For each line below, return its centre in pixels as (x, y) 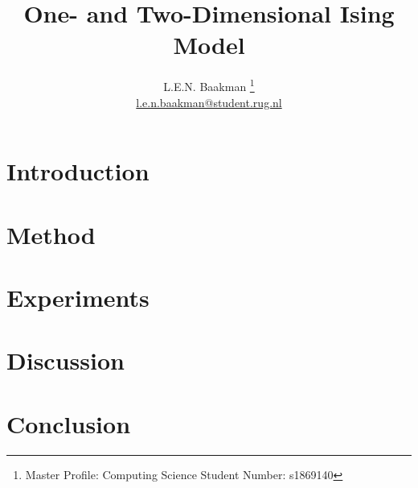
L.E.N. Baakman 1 (209, 85)
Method (51, 234)
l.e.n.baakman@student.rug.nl (209, 102)
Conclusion (69, 423)
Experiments (78, 297)
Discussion (66, 360)
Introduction (78, 171)
